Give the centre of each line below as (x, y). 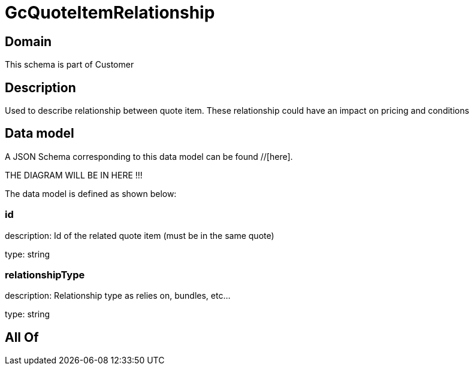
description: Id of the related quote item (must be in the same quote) (140, 235)
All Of (22, 337)
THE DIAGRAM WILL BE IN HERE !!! (74, 175)
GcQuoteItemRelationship (110, 13)
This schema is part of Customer (70, 65)
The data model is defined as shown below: (91, 193)
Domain (28, 41)
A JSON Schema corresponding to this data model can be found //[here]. (149, 156)
